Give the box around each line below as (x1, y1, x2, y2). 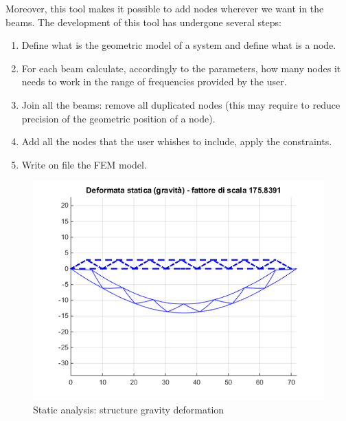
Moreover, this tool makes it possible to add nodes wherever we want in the (5, 1, 324, 15)
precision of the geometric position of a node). (21, 111, 216, 125)
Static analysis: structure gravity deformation (33, 402, 224, 416)
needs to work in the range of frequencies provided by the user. (21, 74, 287, 89)
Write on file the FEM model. (21, 157, 147, 171)
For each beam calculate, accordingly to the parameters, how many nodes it (21, 61, 341, 75)
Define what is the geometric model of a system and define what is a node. (21, 38, 336, 52)
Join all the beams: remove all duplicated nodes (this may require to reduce (21, 97, 341, 111)
